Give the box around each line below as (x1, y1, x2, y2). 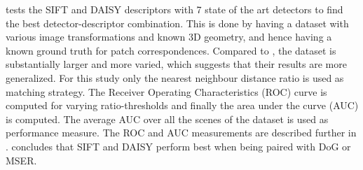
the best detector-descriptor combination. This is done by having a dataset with (6, 15, 349, 30)
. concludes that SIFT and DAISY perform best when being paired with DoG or (6, 139, 351, 153)
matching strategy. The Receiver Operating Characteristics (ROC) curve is (6, 84, 327, 99)
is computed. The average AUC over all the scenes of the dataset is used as (6, 111, 329, 126)
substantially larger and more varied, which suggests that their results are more (6, 57, 347, 71)
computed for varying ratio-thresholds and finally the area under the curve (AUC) (6, 98, 359, 113)
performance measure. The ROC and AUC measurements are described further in (6, 125, 357, 140)
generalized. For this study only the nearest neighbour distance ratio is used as (6, 70, 344, 85)
